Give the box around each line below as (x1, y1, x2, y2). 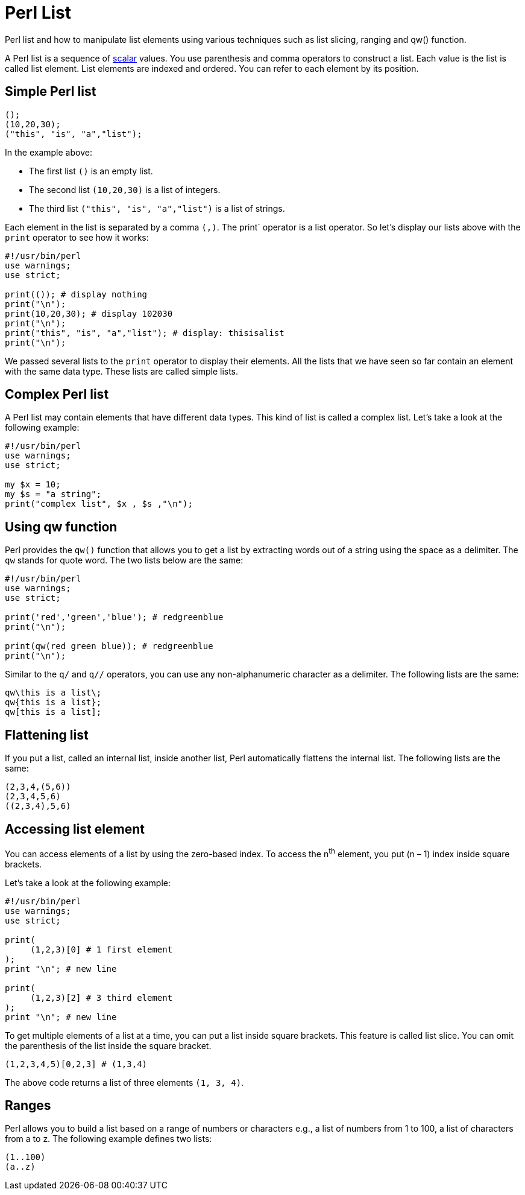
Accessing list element (5, 821, 145, 837)
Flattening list (5, 727, 89, 743)
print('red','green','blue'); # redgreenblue (5, 612, 224, 623)
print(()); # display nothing (5, 289, 148, 299)
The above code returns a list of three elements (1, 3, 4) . (5, 1077, 244, 1088)
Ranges (5, 1098, 51, 1114)
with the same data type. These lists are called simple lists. (5, 366, 239, 376)
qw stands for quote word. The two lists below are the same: (5, 555, 244, 566)
